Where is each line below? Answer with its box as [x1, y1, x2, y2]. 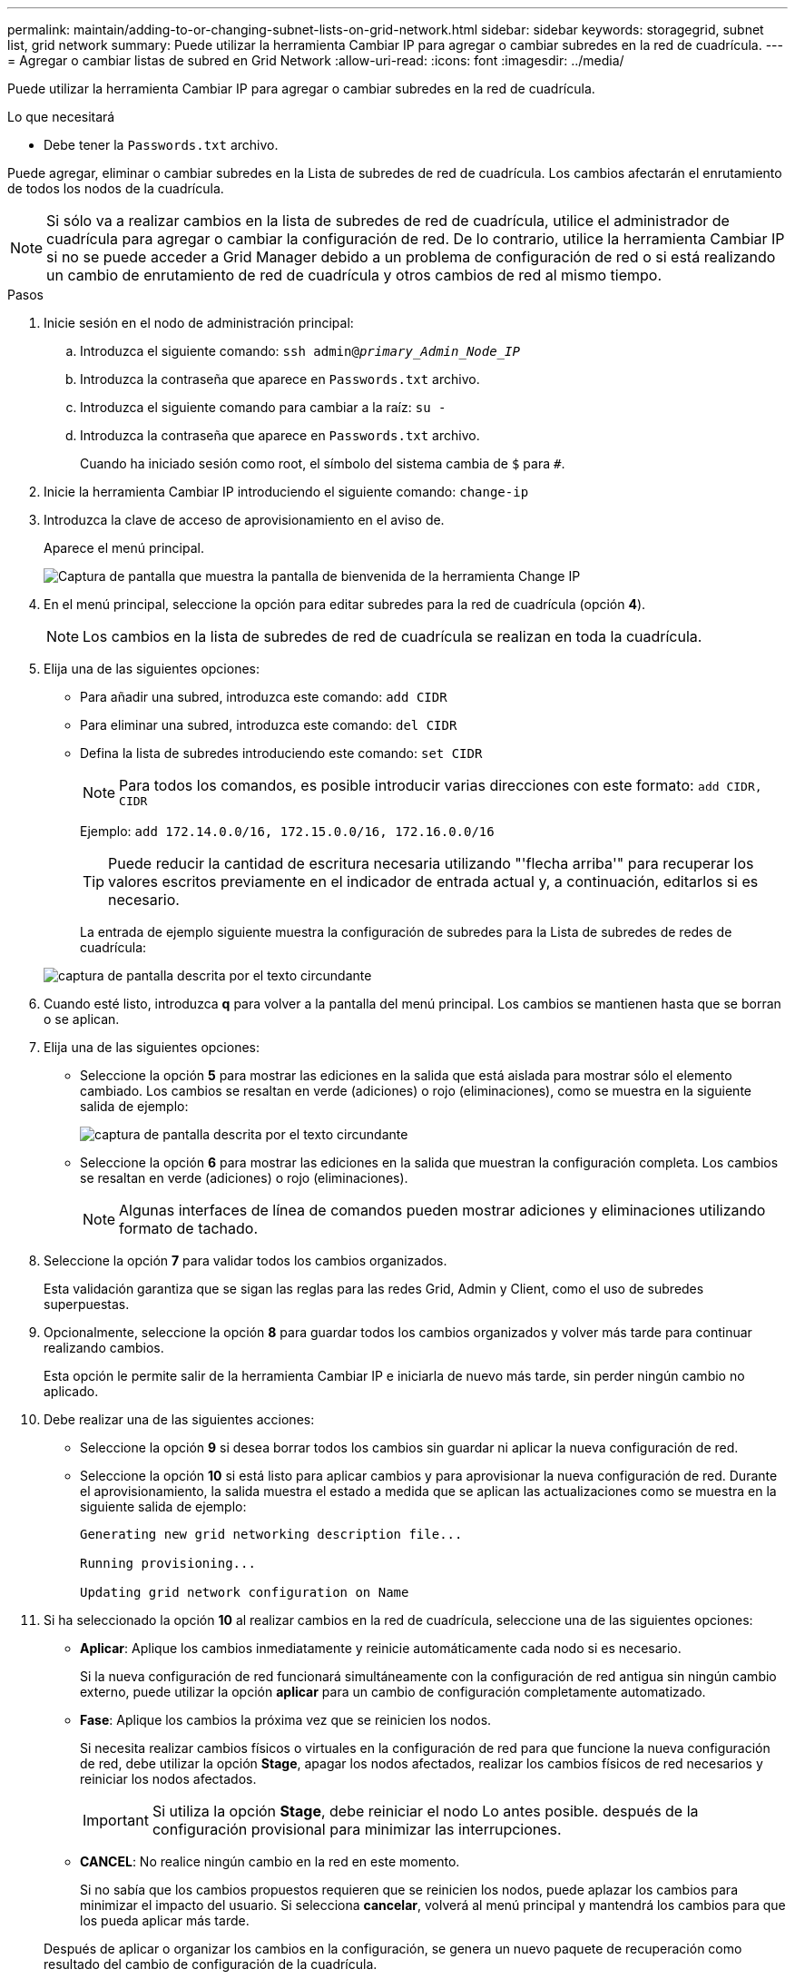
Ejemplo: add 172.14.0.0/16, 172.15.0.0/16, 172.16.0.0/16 [80, 823, 495, 839]
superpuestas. [44, 1296, 130, 1312]
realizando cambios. [44, 1340, 164, 1355]
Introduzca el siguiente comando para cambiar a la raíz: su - [80, 399, 447, 415]
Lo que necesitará [7, 109, 115, 124]
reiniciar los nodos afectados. [80, 1771, 257, 1787]
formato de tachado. [119, 1219, 259, 1237]
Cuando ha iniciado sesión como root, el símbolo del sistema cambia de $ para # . [80, 456, 565, 471]
